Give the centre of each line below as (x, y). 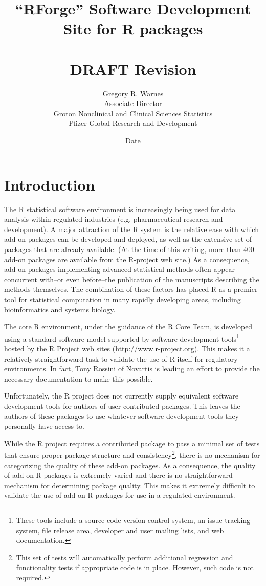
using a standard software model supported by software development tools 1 (122, 338)
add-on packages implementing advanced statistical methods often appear (120, 269)
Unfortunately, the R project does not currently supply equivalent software (121, 396)
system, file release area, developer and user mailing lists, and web (120, 530)
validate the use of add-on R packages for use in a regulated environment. (120, 495)
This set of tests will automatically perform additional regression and (125, 557)
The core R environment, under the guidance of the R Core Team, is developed (128, 327)
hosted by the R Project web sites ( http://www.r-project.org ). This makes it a (127, 348)
